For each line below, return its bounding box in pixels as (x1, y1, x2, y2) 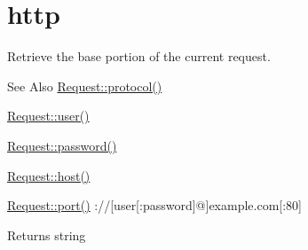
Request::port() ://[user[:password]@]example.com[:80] (7, 196, 302, 215)
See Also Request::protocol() (7, 76, 162, 95)
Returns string (7, 225, 86, 244)
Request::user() (7, 106, 90, 125)
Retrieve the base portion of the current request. (7, 47, 271, 66)
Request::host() (7, 166, 91, 184)
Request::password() (7, 136, 117, 154)
